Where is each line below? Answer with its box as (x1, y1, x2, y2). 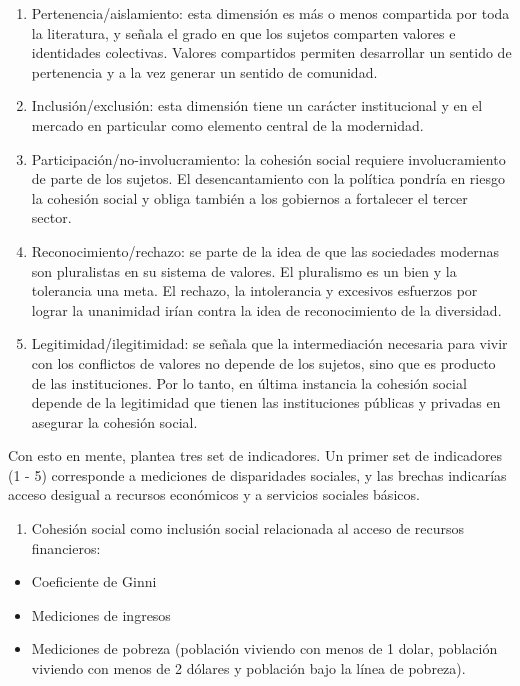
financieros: (31, 537, 101, 558)
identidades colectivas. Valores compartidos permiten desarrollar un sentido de (31, 42, 512, 63)
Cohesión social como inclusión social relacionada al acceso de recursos (31, 518, 465, 539)
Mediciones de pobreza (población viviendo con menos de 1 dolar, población (31, 638, 498, 659)
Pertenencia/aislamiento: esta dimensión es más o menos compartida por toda (31, 3, 510, 23)
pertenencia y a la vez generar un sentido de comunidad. (31, 61, 378, 82)
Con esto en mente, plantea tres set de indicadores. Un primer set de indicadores (8, 445, 503, 466)
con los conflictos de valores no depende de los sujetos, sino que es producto (31, 352, 496, 373)
